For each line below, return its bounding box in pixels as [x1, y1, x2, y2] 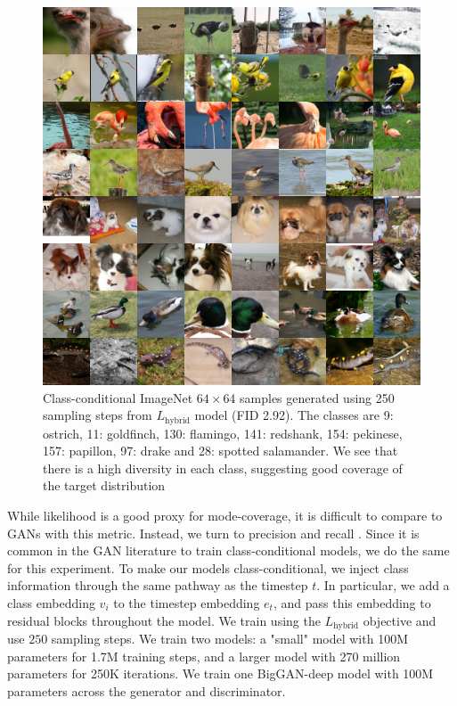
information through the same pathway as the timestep [7, 576, 308, 595]
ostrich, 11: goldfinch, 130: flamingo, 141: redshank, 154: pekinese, [43, 423, 403, 442]
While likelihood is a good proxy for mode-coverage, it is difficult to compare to [7, 506, 443, 525]
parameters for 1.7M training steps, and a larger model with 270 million [7, 646, 401, 665]
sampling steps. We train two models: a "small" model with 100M [51, 629, 408, 648]
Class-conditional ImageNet [43, 388, 193, 406]
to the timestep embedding [113, 593, 260, 612]
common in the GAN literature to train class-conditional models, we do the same [7, 541, 450, 560]
